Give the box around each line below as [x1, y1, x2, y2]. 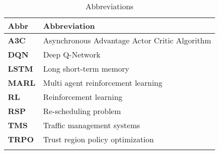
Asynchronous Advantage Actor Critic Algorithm [43, 35, 211, 46]
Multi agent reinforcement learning [43, 77, 162, 88]
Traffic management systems [43, 119, 140, 131]
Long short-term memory [43, 63, 130, 74]
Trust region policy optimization [43, 134, 154, 145]
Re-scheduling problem [43, 105, 121, 116]
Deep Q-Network [43, 49, 101, 60]
